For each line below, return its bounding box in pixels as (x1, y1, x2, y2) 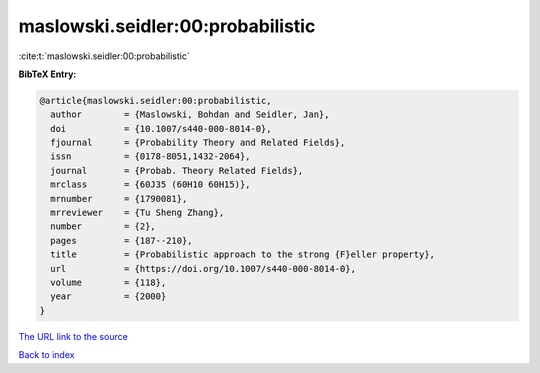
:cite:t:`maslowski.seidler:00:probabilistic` (18, 50, 190, 62)
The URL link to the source (18, 330, 129, 342)
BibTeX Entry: (18, 68, 77, 80)
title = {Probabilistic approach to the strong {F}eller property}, (50, 249, 435, 260)
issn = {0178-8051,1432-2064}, (50, 151, 251, 162)
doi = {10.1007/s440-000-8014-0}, (50, 123, 272, 134)
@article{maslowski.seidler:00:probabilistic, (39, 95, 272, 106)
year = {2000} (50, 291, 167, 302)
